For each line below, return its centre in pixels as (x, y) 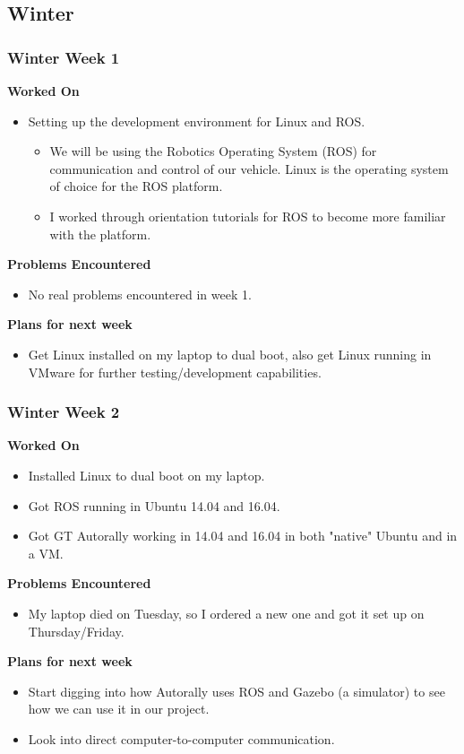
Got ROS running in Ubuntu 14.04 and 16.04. (154, 505)
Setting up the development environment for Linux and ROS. (197, 121)
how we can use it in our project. (119, 709)
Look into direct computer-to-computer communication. (181, 738)
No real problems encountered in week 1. (140, 294)
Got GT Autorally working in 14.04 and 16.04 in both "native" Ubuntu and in (243, 536)
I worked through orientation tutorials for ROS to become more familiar (248, 216)
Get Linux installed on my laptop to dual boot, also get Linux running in (230, 354)
